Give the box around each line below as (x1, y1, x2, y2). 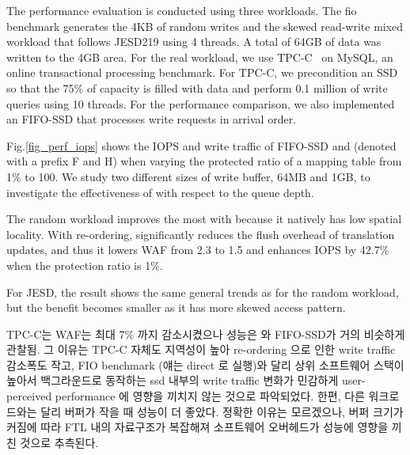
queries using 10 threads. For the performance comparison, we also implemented (6, 95, 395, 112)
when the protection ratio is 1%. (6, 256, 163, 273)
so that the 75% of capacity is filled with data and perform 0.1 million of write (6, 79, 388, 96)
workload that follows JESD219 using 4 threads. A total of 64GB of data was (6, 33, 382, 50)
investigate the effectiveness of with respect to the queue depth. (6, 184, 314, 200)
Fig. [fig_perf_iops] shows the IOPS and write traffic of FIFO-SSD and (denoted (6, 137, 397, 154)
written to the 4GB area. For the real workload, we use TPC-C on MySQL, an (6, 48, 393, 65)
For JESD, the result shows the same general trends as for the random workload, (6, 283, 399, 300)
